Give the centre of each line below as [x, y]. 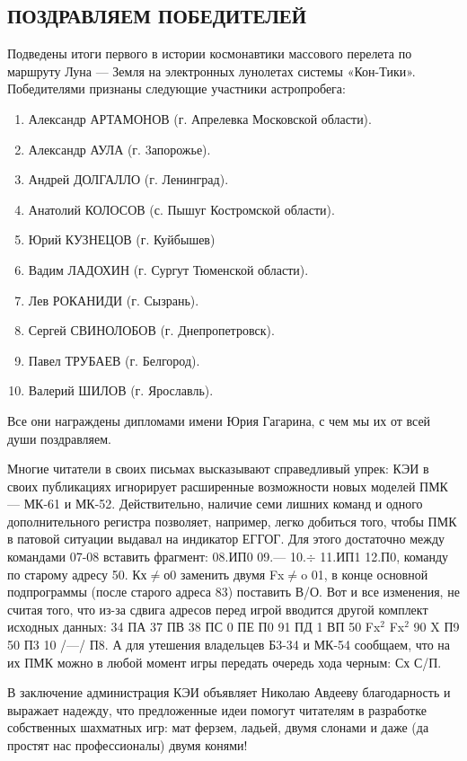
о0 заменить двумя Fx [224, 574]
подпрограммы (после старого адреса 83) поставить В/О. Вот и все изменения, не [233, 592]
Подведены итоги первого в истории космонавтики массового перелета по [210, 53]
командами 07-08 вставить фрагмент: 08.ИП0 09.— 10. [157, 557]
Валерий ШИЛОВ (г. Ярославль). [121, 390]
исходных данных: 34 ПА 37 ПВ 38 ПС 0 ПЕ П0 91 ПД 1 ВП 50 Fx [194, 627]
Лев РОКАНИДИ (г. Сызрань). [114, 300]
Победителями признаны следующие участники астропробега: [176, 88]
